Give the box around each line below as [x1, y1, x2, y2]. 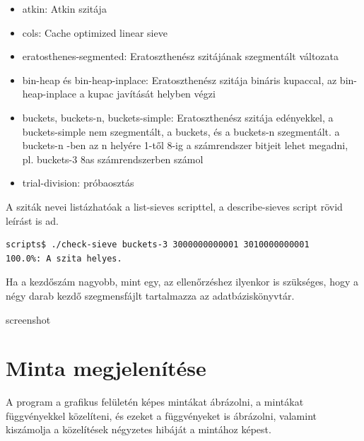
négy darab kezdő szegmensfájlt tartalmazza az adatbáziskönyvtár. [6, 288, 295, 302]
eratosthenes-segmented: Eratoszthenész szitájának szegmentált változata [22, 49, 339, 64]
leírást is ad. [6, 213, 59, 228]
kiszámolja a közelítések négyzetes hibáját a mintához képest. [6, 422, 271, 437]
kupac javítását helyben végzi [88, 86, 216, 101]
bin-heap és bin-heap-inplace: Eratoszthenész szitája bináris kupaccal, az [22, 72, 337, 87]
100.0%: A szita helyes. [6, 253, 122, 264]
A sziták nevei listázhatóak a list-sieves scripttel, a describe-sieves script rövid [6, 199, 343, 213]
